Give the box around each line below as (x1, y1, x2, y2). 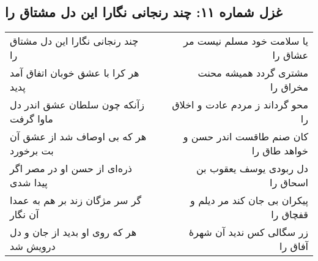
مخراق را (270, 80, 308, 94)
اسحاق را (270, 175, 308, 190)
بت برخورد (10, 143, 54, 158)
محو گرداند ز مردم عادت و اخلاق (172, 97, 308, 112)
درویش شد (10, 239, 56, 254)
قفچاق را (271, 207, 308, 222)
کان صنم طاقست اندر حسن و (183, 129, 308, 144)
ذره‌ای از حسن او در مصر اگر (10, 161, 132, 176)
